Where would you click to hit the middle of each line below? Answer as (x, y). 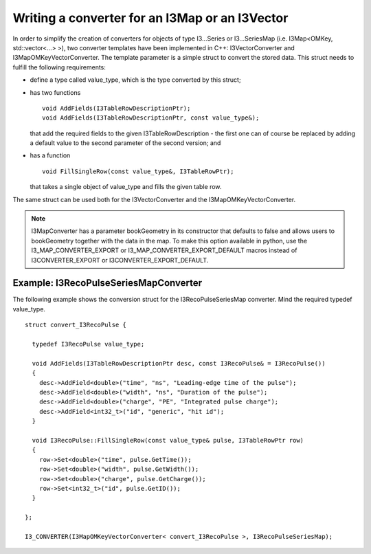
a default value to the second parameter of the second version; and (125, 143)
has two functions (55, 92)
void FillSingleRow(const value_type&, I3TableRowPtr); (138, 171)
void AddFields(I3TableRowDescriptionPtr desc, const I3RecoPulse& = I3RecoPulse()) (179, 363)
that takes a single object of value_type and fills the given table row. (126, 187)
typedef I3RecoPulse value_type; (88, 344)
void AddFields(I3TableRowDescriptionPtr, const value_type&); (151, 118)
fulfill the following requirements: (59, 67)
